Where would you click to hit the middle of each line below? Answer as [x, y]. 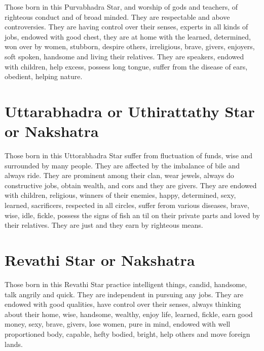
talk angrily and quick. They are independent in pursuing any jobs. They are [124, 294]
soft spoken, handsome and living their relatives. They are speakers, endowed [124, 56]
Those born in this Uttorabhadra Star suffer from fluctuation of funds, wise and [129, 155]
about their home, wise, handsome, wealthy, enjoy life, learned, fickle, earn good [129, 314]
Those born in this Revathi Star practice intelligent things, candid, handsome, [126, 284]
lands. [14, 344]
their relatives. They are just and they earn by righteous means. [104, 225]
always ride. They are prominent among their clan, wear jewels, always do [119, 175]
